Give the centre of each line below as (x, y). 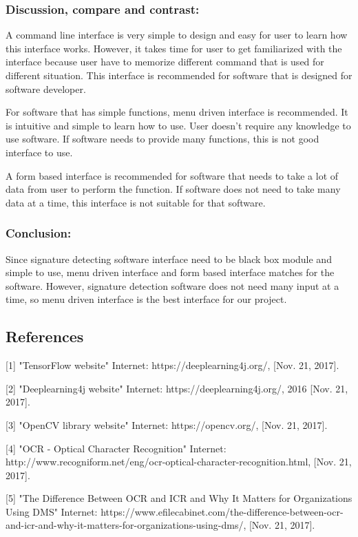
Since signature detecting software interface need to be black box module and (169, 259)
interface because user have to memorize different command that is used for (165, 62)
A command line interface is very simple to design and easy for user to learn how (177, 35)
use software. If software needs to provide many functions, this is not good (162, 139)
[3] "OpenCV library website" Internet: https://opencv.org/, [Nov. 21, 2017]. (167, 424)
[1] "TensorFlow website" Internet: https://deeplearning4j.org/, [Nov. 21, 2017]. (172, 365)
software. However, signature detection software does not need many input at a (172, 285)
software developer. (46, 88)
